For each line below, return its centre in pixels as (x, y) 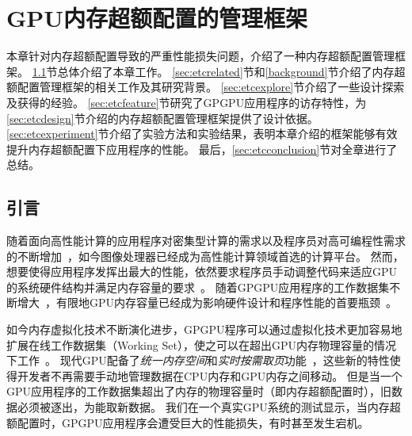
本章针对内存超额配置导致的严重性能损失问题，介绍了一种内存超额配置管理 (200, 56)
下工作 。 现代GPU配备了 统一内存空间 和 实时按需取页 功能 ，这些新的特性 (198, 360)
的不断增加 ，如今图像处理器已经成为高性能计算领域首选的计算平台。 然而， (205, 256)
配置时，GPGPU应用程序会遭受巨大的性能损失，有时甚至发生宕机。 (193, 422)
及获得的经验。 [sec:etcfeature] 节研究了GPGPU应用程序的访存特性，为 (187, 102)
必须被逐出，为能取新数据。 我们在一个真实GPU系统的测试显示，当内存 (203, 407)
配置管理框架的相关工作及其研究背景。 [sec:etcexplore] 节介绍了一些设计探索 (211, 87)
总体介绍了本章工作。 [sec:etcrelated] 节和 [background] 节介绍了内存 (226, 71)
